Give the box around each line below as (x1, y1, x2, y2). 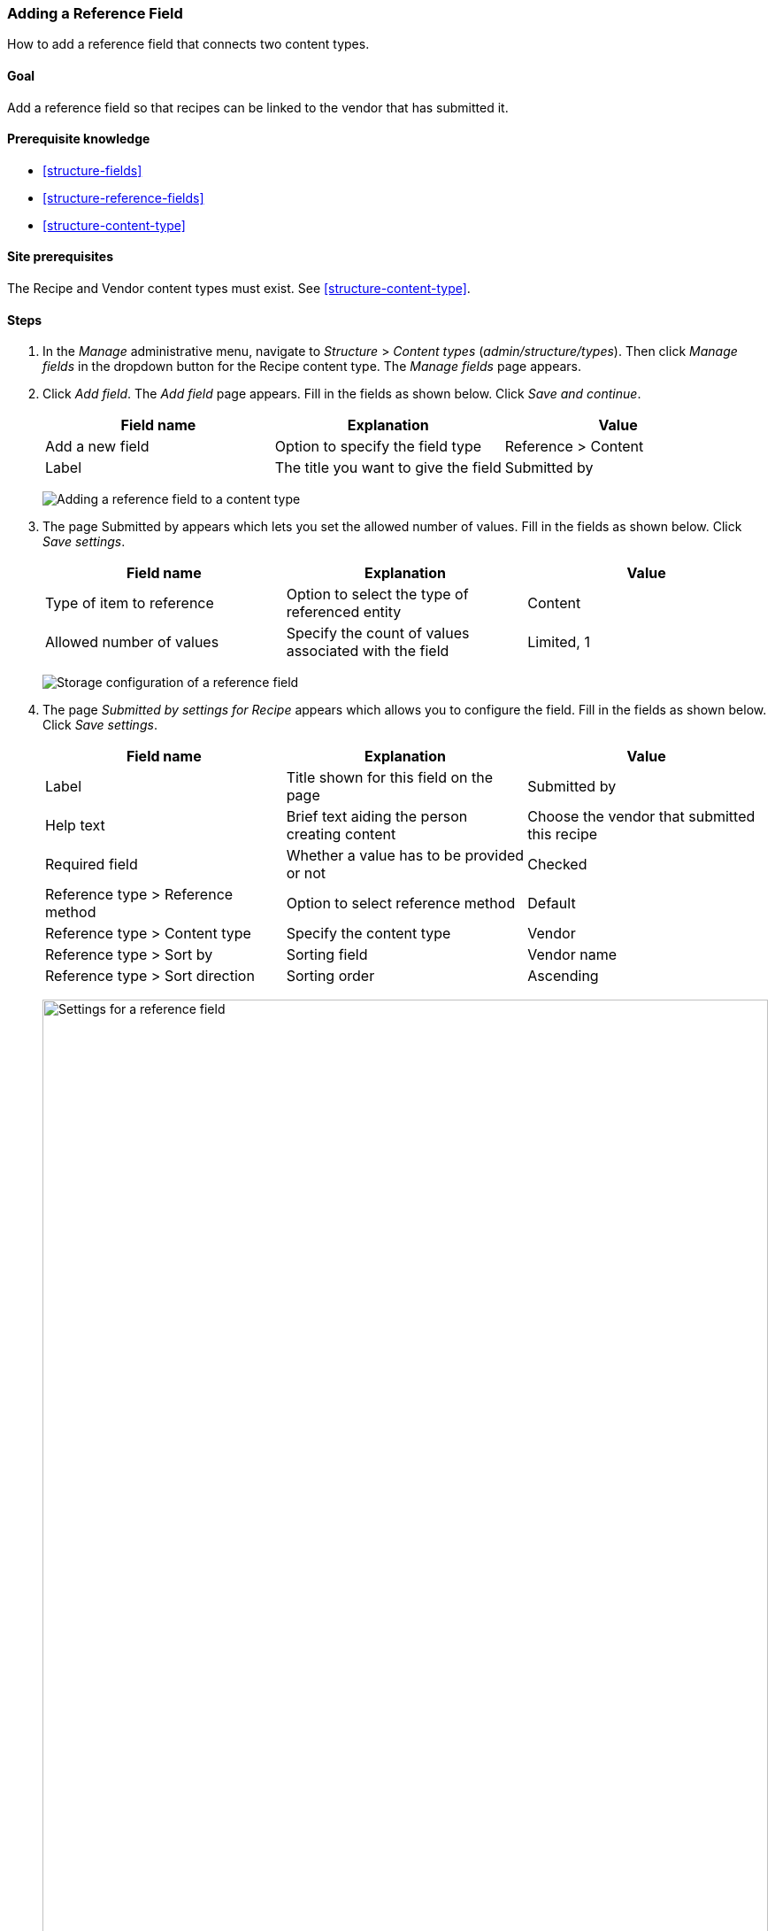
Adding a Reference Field (7, 4, 183, 22)
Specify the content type (286, 924, 451, 943)
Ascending (527, 967, 599, 985)
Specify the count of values (286, 624, 470, 643)
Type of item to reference (45, 594, 214, 613)
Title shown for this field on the (286, 769, 494, 787)
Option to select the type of (286, 585, 469, 604)
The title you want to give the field (274, 459, 502, 477)
